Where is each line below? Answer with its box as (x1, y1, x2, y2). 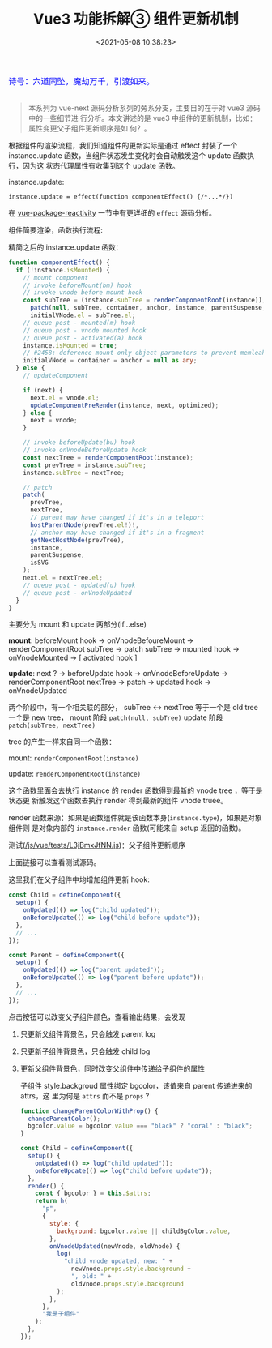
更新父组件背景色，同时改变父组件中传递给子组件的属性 (19, 1063, 205, 1073)
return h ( (35, 1197, 68, 1205)
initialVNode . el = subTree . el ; (29, 311, 136, 319)
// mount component (23, 273, 89, 282)
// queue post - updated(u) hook (23, 581, 136, 589)
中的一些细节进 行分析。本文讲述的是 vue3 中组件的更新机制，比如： (28, 113, 257, 122)
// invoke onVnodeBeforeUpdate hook (23, 446, 147, 455)
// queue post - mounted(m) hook (23, 319, 136, 327)
